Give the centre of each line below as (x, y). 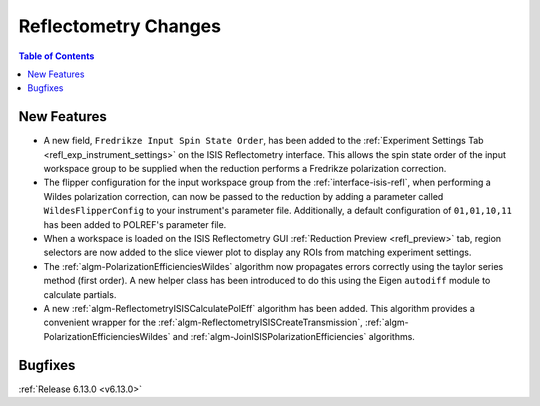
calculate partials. (80, 294)
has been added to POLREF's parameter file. (135, 224)
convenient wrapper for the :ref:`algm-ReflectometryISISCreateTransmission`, (203, 322)
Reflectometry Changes (120, 26)
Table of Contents (56, 56)
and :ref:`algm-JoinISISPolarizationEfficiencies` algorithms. (293, 336)
